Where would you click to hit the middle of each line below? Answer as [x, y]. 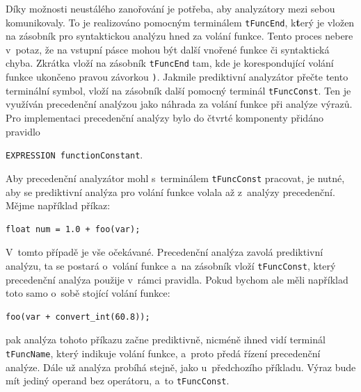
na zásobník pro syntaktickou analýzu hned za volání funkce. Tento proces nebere [179, 36]
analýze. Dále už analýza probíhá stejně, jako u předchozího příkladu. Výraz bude [181, 367]
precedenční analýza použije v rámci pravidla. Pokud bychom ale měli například [177, 279]
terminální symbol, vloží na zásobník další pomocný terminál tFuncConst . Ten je [178, 90]
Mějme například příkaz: [58, 205]
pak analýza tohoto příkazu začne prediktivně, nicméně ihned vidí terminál [166, 340]
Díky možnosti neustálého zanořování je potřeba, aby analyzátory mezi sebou [170, 8]
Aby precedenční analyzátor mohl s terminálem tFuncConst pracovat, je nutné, [175, 178]
